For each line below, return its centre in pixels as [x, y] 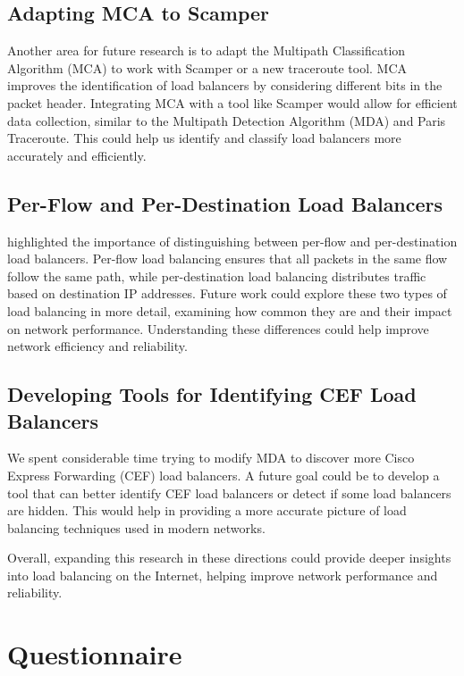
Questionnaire [95, 654]
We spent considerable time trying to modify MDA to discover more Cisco [211, 458]
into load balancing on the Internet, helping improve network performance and [223, 575]
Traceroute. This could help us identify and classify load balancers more [204, 138]
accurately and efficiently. [77, 155]
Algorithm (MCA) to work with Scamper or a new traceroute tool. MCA [207, 67]
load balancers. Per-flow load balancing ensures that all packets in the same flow [228, 259]
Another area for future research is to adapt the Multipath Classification [207, 50]
